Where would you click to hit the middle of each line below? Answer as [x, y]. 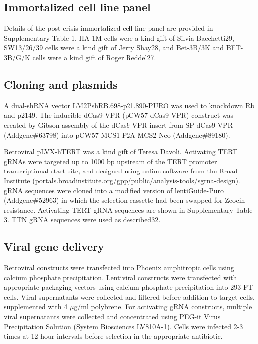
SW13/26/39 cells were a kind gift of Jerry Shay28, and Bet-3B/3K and [114, 48]
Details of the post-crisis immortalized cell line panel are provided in [109, 28]
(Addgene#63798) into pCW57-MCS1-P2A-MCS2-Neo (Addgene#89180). [117, 134]
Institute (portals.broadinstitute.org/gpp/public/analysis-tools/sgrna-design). [122, 180]
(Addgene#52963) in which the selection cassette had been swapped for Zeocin [125, 200]
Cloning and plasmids [61, 84]
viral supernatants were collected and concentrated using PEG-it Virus [112, 316]
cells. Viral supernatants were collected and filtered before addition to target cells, [129, 296]
